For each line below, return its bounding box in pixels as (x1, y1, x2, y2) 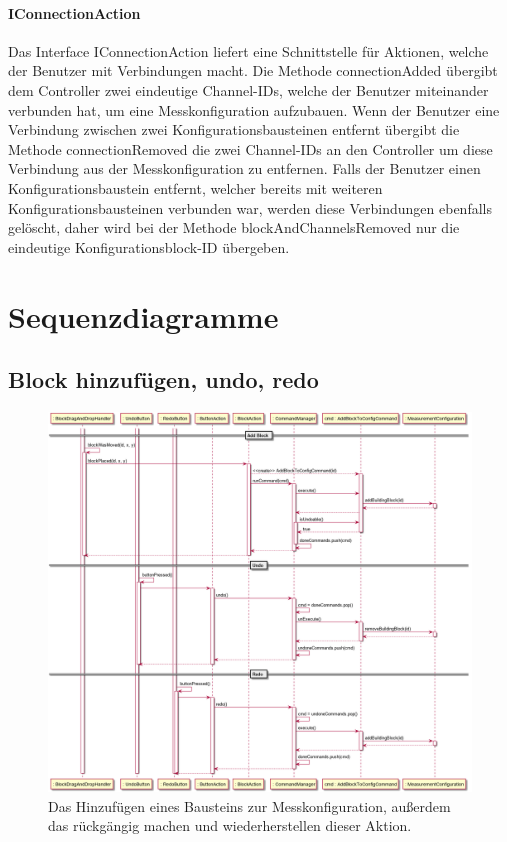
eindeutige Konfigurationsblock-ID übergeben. (8, 236, 290, 257)
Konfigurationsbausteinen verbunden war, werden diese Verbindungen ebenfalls (8, 197, 492, 218)
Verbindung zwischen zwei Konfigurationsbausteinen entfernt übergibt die (8, 119, 460, 140)
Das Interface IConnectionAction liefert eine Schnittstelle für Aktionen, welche (8, 40, 489, 61)
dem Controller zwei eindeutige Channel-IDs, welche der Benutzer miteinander (8, 79, 489, 100)
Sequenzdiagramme (8, 295, 279, 336)
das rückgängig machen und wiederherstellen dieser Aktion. (48, 815, 412, 836)
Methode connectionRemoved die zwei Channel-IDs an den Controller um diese (8, 138, 493, 159)
